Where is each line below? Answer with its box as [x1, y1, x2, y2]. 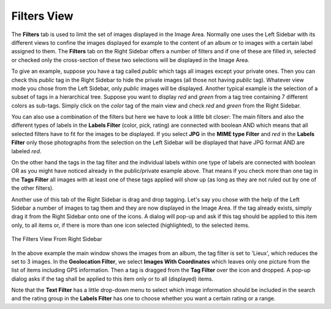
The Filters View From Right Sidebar [11, 235, 102, 243]
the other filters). [11, 185, 55, 192]
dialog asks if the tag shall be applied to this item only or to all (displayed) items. [11, 275, 214, 282]
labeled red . [11, 147, 42, 154]
